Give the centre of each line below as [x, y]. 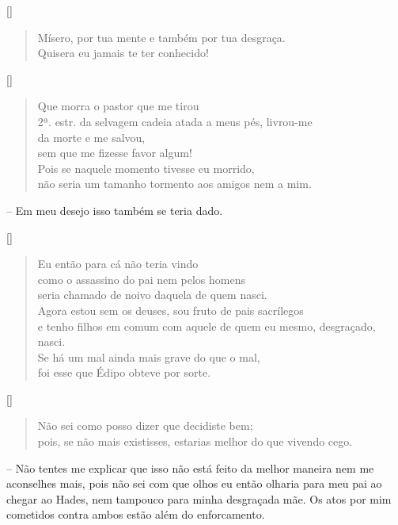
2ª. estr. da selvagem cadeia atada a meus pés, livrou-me [175, 121]
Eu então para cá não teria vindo [118, 264]
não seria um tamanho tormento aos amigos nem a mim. [174, 184]
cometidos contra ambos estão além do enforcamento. [136, 514]
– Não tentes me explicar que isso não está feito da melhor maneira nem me [190, 468]
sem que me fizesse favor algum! [115, 153]
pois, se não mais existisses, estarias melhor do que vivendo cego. [195, 441]
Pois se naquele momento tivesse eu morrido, [146, 168]
